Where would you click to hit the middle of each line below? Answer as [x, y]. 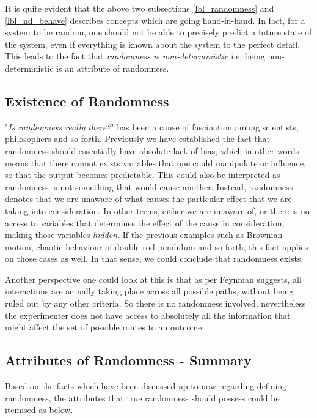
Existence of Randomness [87, 101]
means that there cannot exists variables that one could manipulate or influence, [155, 162]
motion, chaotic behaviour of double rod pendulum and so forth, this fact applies [157, 246]
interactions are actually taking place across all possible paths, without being [149, 291]
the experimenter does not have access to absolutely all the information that [148, 315]
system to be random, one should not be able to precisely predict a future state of [158, 32]
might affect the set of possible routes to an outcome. [105, 327]
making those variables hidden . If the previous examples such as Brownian [144, 235]
